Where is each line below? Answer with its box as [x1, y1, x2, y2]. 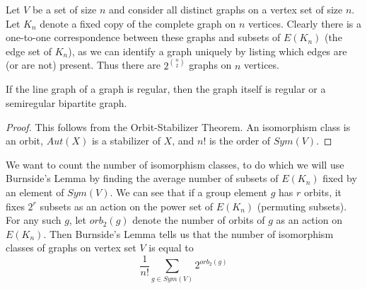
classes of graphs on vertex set [6, 240, 136, 255]
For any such [6, 212, 62, 227]
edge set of [6, 43, 52, 58]
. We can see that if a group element [110, 184, 268, 199]
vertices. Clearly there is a [247, 16, 362, 30]
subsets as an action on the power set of [40, 198, 214, 213]
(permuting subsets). [257, 198, 347, 213]
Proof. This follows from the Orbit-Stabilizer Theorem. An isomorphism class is [6, 119, 351, 134]
